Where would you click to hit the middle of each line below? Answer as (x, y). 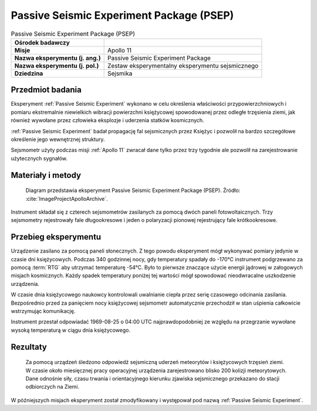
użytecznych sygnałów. (39, 158)
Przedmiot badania (46, 90)
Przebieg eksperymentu (56, 237)
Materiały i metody (46, 175)
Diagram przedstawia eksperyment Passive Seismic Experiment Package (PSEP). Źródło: (133, 190)
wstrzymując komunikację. (43, 311)
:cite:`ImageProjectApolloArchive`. (67, 198)
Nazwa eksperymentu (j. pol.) (57, 66)
